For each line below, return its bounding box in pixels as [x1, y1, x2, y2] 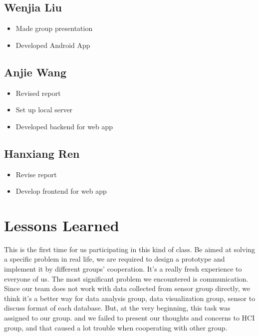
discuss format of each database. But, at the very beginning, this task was [4, 303, 231, 313]
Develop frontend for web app [15, 186, 107, 196]
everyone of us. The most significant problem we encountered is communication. [4, 273, 249, 284]
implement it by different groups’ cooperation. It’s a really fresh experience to [4, 264, 242, 274]
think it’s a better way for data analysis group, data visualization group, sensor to [4, 293, 256, 303]
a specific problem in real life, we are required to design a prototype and [4, 254, 225, 264]
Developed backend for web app [15, 121, 113, 131]
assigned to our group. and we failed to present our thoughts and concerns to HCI [4, 313, 255, 323]
